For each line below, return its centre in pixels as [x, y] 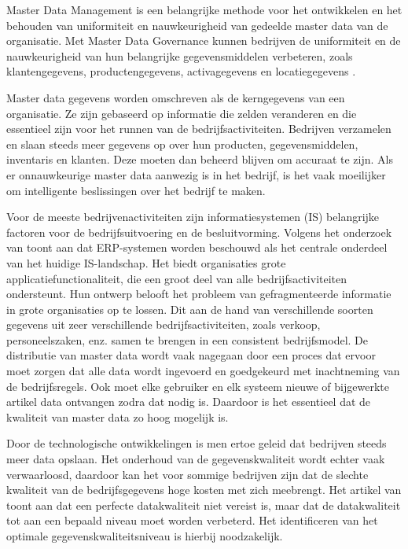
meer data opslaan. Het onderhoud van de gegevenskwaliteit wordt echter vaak [196, 459]
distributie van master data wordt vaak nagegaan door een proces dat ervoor [191, 355]
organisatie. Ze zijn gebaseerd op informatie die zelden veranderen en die [182, 113]
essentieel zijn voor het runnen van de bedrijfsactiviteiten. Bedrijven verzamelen [199, 129]
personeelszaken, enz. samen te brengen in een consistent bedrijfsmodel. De [187, 339]
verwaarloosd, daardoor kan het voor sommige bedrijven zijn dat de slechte [187, 474]
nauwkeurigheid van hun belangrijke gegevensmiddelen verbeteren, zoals [180, 55]
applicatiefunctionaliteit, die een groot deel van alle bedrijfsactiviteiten [177, 278]
